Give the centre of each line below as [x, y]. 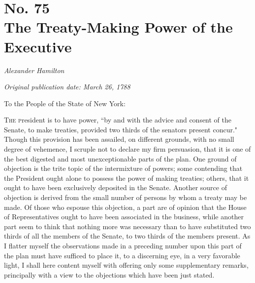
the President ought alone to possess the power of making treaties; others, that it [127, 178]
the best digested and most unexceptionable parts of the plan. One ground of [120, 158]
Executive [38, 46]
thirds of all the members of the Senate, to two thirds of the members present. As [127, 236]
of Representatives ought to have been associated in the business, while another [124, 217]
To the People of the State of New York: [65, 103]
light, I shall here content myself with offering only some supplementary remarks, [126, 265]
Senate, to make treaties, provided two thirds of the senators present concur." [121, 129]
